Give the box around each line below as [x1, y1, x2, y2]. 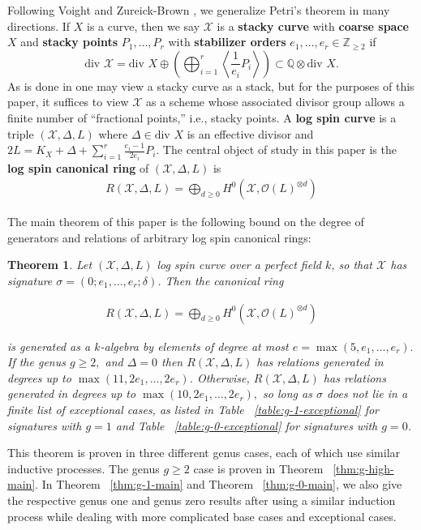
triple [7, 125, 34, 142]
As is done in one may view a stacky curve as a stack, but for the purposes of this [7, 77, 415, 94]
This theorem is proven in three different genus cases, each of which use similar [7, 444, 401, 461]
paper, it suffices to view [7, 93, 129, 110]
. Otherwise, [189, 369, 250, 386]
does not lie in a [326, 385, 408, 402]
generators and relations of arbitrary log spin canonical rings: [7, 229, 311, 246]
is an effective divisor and [187, 125, 314, 142]
